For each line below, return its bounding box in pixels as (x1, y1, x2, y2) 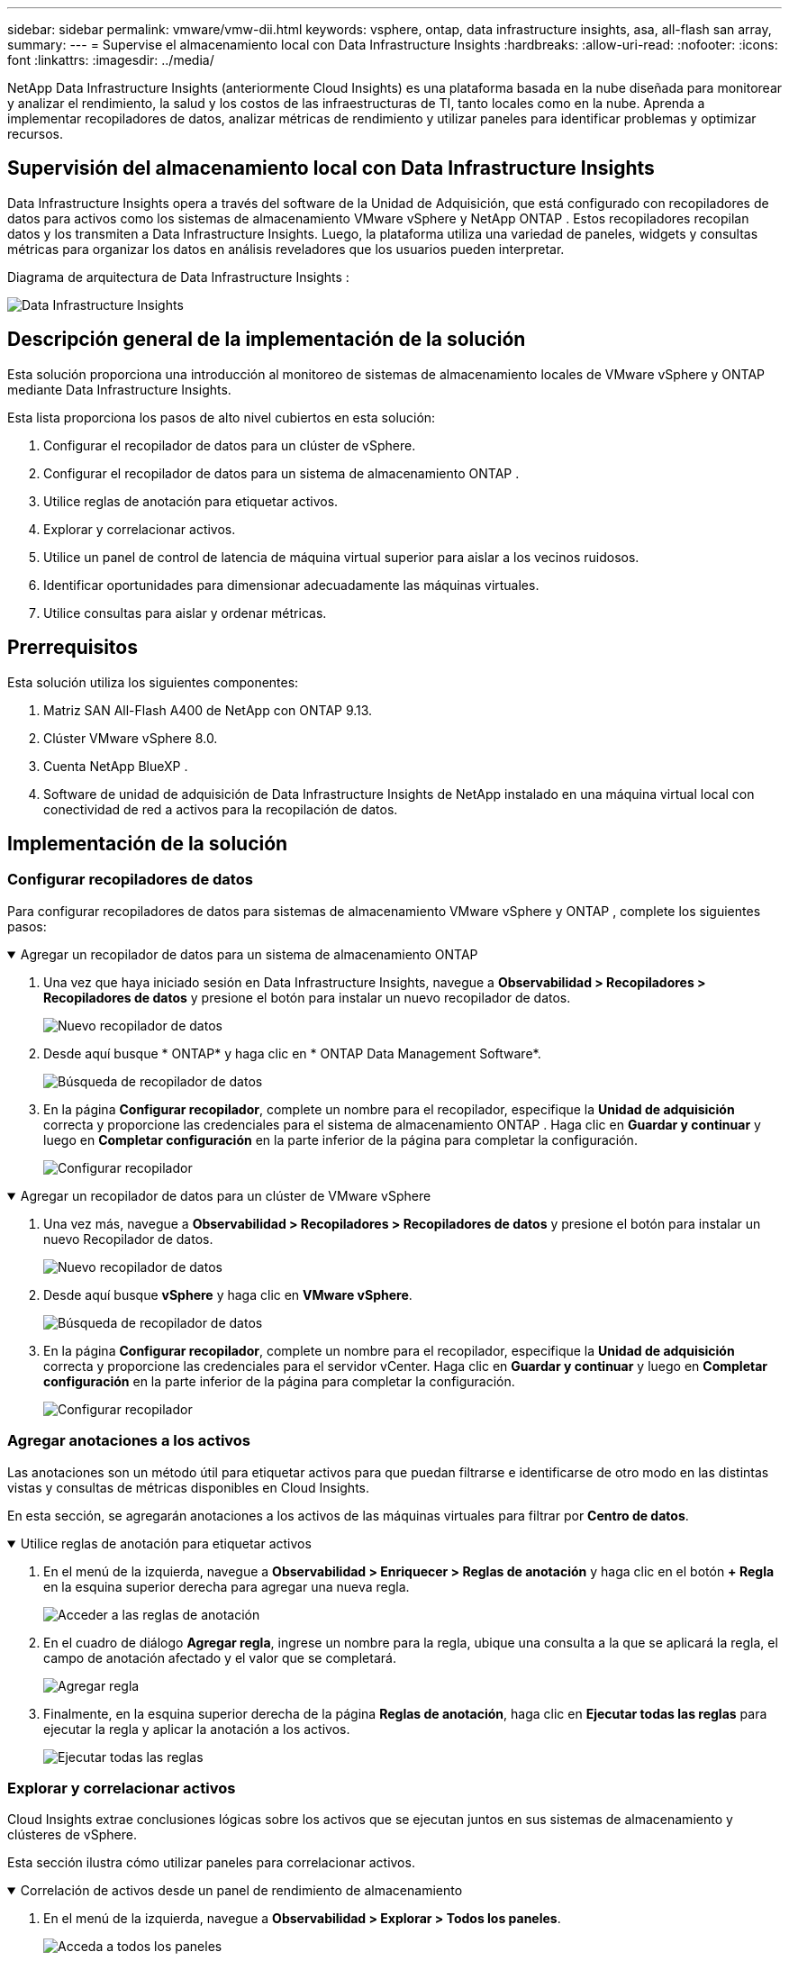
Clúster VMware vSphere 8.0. (43, 730, 218, 746)
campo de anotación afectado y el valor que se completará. (43, 1649, 396, 1666)
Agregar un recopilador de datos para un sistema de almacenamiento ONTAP (20, 946, 478, 962)
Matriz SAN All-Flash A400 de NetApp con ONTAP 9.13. (43, 702, 373, 718)
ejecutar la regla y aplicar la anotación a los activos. (43, 1720, 350, 1737)
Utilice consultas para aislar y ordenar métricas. (43, 604, 327, 621)
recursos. (7, 126, 63, 141)
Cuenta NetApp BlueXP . (43, 758, 188, 774)
